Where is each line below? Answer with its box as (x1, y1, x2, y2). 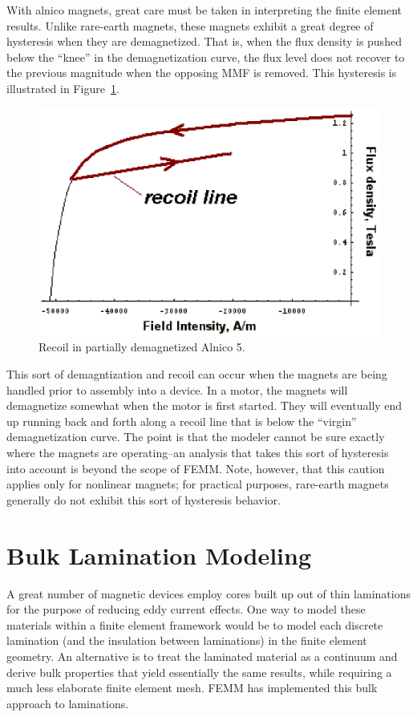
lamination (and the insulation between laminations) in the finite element (6, 632, 367, 649)
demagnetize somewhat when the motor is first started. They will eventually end (6, 397, 403, 414)
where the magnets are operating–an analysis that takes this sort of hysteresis (6, 444, 389, 461)
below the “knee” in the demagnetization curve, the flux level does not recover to (6, 48, 405, 65)
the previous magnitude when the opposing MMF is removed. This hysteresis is (6, 64, 397, 81)
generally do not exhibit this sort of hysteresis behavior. (6, 491, 281, 508)
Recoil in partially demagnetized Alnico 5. (38, 338, 245, 355)
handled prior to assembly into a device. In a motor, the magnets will (6, 381, 348, 398)
